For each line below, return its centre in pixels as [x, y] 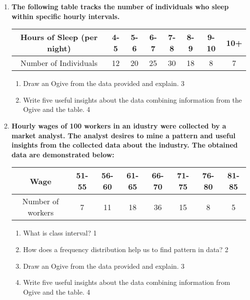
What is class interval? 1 [60, 233]
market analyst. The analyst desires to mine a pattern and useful [124, 135]
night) [59, 48]
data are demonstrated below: [63, 154]
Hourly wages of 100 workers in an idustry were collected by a [119, 125]
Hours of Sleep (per [59, 37]
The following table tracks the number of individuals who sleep [120, 6]
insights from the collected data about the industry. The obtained [125, 145]
